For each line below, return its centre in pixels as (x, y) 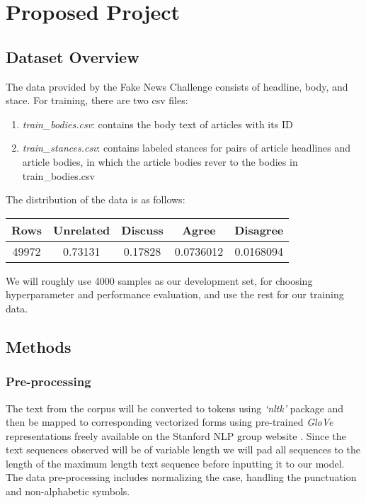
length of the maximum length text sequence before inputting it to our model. (175, 463)
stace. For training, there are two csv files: (97, 100)
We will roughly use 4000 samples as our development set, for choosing (159, 280)
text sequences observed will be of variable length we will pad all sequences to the (183, 450)
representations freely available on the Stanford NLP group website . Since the (176, 435)
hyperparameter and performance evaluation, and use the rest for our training (175, 294)
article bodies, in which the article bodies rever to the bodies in (160, 161)
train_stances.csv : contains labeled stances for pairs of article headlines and (187, 148)
